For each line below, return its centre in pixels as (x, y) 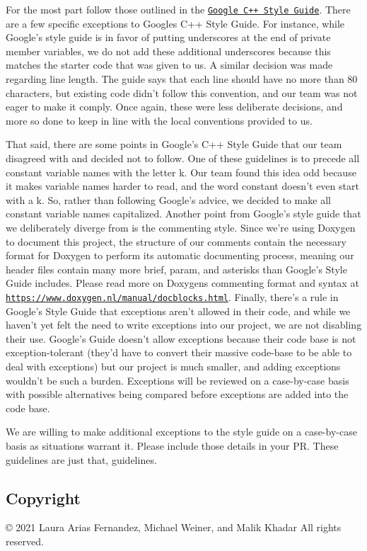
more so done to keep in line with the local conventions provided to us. (159, 120)
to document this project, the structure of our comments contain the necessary (176, 241)
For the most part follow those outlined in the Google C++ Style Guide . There (178, 9)
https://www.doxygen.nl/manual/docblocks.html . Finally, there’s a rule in (172, 296)
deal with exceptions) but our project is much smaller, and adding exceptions (173, 366)
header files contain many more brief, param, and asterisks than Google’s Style (176, 269)
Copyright (43, 498)
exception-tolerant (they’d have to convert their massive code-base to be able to (179, 352)
